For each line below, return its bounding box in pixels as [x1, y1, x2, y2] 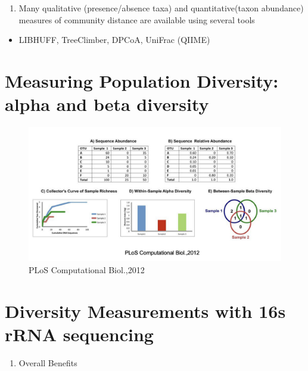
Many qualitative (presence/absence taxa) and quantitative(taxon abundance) [18, 2, 304, 14]
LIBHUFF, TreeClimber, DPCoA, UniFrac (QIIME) [18, 33, 210, 46]
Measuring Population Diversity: [5, 68, 279, 92]
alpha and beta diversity [5, 92, 209, 116]
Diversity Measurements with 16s [5, 298, 286, 323]
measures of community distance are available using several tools [18, 13, 255, 26]
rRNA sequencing [5, 321, 154, 346]
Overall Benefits [18, 356, 77, 369]
